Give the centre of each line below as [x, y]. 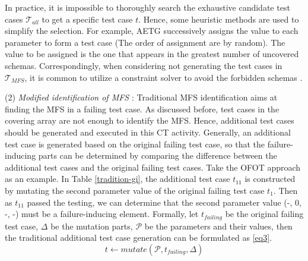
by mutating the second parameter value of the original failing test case [135, 190]
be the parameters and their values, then [218, 226]
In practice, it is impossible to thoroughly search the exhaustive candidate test [147, 7]
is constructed [270, 179]
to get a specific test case [87, 19]
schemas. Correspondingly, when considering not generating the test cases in [144, 65]
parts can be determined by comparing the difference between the [158, 155]
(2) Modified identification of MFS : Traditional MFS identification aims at [141, 97]
